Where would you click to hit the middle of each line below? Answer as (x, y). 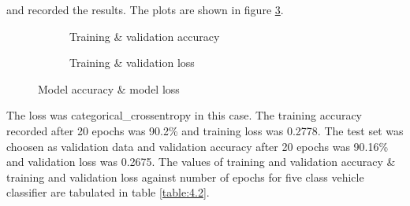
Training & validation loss (132, 63)
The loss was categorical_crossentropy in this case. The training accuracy (184, 115)
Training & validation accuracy (145, 36)
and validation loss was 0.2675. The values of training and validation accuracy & (201, 162)
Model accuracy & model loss (109, 88)
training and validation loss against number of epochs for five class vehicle (185, 177)
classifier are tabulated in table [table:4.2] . (108, 192)
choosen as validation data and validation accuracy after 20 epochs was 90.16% (198, 146)
